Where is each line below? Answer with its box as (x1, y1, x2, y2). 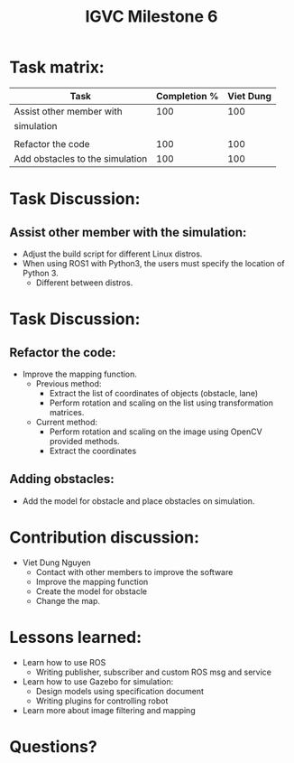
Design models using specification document (35, 685, 205, 696)
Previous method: (35, 377, 102, 389)
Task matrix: (9, 57, 106, 78)
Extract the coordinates (49, 445, 137, 456)
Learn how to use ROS (22, 656, 106, 667)
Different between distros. (35, 277, 133, 288)
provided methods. (49, 435, 120, 446)
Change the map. (35, 595, 101, 606)
